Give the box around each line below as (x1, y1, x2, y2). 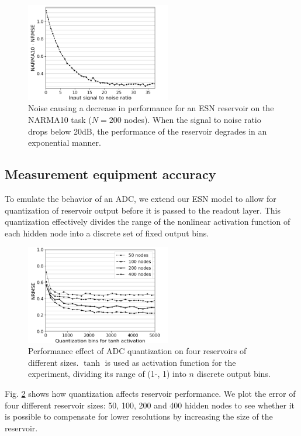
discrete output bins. (196, 368, 271, 380)
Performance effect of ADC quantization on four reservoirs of (28, 345, 247, 357)
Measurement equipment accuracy (5, 165, 216, 183)
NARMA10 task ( (28, 114, 92, 126)
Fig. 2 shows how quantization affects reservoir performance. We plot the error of (5, 387, 296, 400)
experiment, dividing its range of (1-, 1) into (28, 368, 186, 380)
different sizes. (28, 356, 79, 368)
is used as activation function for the (105, 356, 236, 368)
